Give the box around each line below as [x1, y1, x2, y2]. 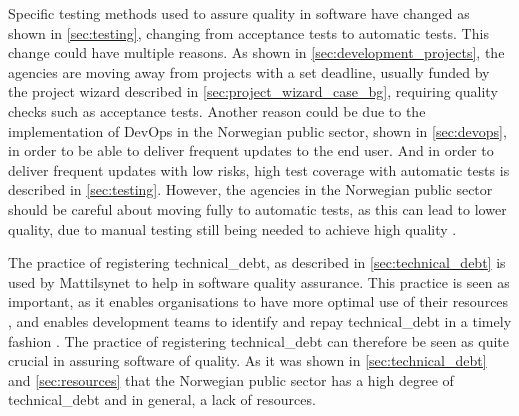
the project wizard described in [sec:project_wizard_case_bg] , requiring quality [8, 81, 498, 102]
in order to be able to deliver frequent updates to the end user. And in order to [8, 140, 494, 161]
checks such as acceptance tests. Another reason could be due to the [8, 100, 426, 121]
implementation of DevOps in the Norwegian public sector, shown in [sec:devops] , [8, 120, 507, 141]
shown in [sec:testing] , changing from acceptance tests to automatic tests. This [8, 22, 489, 43]
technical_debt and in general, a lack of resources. [8, 389, 316, 410]
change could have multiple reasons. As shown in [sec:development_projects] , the [8, 42, 505, 63]
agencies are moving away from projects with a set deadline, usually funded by [8, 61, 490, 82]
